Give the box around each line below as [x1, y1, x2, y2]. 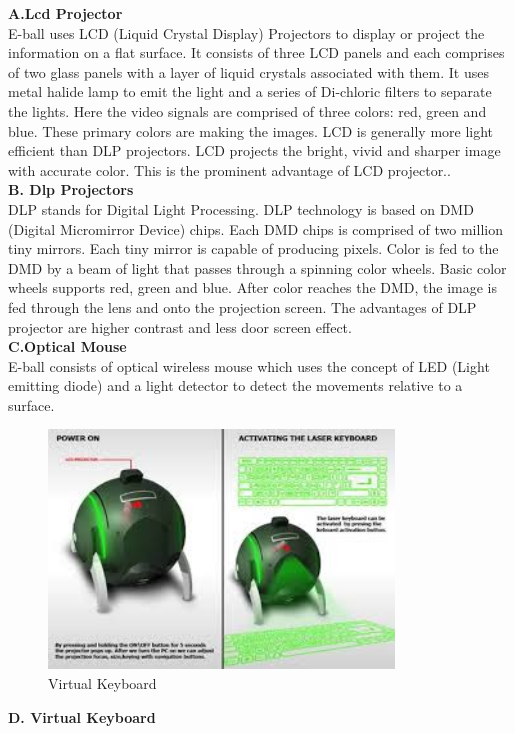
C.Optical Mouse [8, 336, 127, 357]
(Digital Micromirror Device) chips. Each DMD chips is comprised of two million [8, 218, 503, 239]
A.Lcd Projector [8, 3, 123, 23]
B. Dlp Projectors [8, 179, 134, 200]
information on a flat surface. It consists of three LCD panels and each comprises [8, 42, 505, 63]
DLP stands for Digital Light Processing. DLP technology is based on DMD [8, 198, 474, 219]
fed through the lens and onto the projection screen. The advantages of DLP [8, 296, 477, 317]
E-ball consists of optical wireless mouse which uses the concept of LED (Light [8, 355, 490, 376]
